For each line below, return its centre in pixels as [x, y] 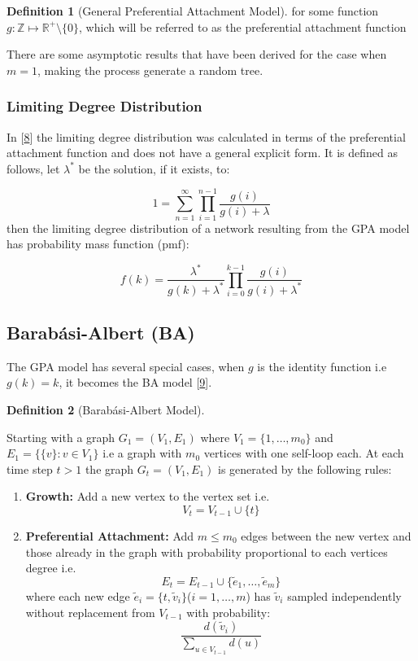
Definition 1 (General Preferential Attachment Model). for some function [193, 11]
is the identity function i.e [322, 366]
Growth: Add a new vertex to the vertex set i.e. [148, 496]
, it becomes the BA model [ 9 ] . [135, 382]
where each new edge [78, 595]
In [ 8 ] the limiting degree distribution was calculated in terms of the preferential [206, 136]
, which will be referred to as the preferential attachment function [243, 26]
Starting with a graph [61, 437]
